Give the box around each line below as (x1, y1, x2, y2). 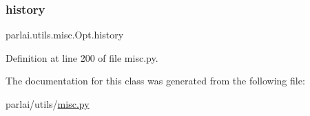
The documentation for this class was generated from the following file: (6, 73, 305, 88)
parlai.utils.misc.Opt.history (6, 27, 124, 42)
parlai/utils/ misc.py (6, 97, 90, 111)
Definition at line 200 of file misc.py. (6, 50, 158, 65)
